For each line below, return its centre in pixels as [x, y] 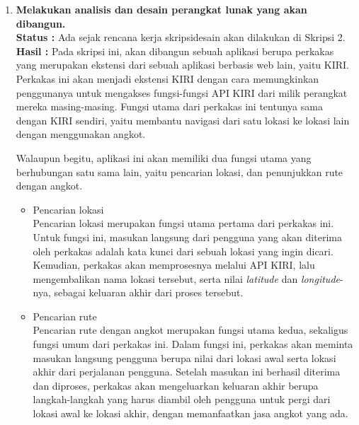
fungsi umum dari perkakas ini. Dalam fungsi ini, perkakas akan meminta [193, 344]
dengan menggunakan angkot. [81, 134]
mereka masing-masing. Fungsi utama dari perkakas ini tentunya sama [169, 106]
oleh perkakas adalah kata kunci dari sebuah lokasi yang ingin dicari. [183, 251]
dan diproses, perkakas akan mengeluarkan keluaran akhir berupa [176, 385]
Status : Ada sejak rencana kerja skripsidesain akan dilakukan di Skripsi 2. [181, 37]
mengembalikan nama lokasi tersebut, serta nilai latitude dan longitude [186, 278]
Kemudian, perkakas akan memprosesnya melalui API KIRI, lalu [174, 265]
